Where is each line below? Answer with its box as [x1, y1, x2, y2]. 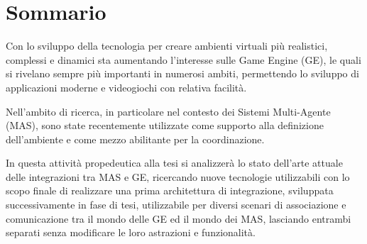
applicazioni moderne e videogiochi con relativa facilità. [6, 79, 247, 94]
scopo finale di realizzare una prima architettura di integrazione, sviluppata [6, 183, 334, 198]
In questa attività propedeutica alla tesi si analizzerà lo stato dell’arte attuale [6, 155, 343, 170]
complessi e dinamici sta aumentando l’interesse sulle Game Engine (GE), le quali [6, 52, 361, 67]
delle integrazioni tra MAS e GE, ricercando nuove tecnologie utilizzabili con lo [6, 169, 350, 184]
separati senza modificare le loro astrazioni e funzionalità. [6, 225, 256, 240]
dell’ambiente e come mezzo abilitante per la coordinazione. [6, 131, 265, 146]
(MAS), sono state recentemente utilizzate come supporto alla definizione [6, 118, 324, 133]
